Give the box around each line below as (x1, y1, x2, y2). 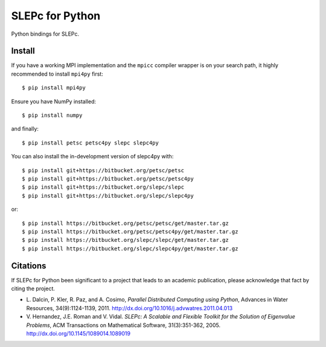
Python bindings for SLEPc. (11, 30, 80, 37)
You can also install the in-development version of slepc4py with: (11, 153, 174, 160)
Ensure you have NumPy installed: (11, 97, 97, 105)
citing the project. (11, 285, 56, 292)
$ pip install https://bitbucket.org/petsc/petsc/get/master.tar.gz (22, 219, 229, 227)
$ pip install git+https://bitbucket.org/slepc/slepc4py (22, 192, 194, 199)
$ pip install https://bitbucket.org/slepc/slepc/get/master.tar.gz (22, 236, 229, 244)
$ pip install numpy (22, 112, 83, 119)
